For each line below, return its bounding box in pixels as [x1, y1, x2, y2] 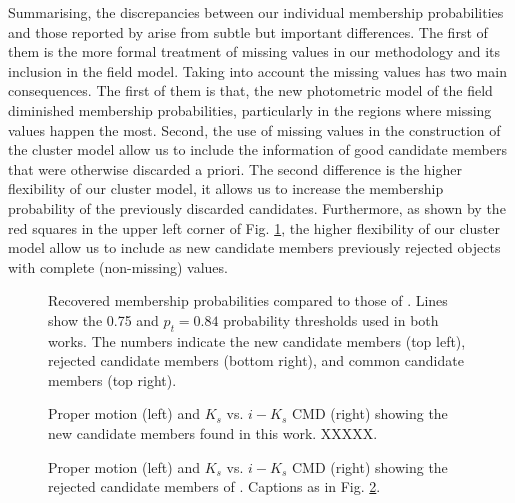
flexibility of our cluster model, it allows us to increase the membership [8, 178, 444, 199]
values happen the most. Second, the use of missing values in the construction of [8, 119, 501, 140]
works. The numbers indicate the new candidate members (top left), [48, 330, 466, 351]
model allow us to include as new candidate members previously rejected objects [8, 237, 501, 258]
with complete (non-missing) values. [8, 256, 228, 277]
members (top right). [48, 369, 177, 390]
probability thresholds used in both [223, 309, 439, 330]
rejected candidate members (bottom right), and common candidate [48, 350, 464, 371]
